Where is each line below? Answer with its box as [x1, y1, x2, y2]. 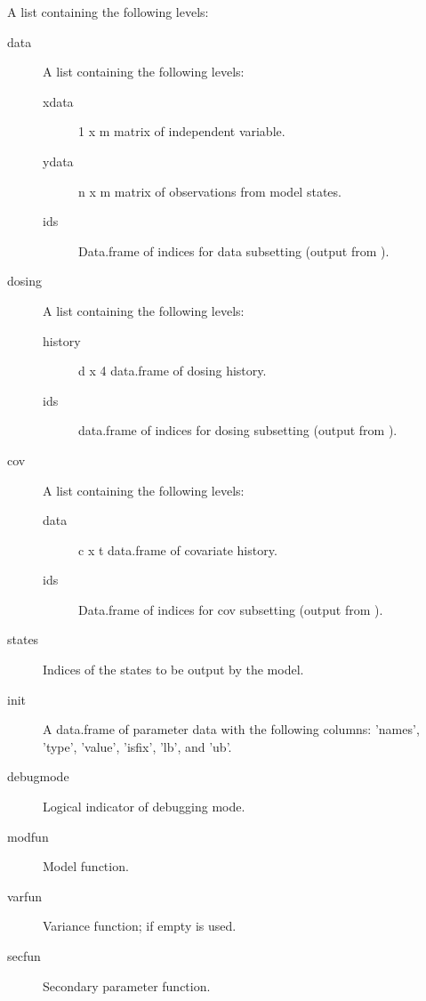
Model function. [43, 857, 129, 876]
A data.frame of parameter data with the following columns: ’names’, [43, 720, 420, 739]
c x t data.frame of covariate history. [78, 540, 277, 559]
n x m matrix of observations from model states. [78, 182, 342, 200]
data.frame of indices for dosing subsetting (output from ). [78, 421, 398, 440]
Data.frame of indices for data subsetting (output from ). [78, 241, 390, 260]
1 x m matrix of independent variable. [78, 122, 285, 141]
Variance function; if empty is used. [43, 916, 237, 935]
